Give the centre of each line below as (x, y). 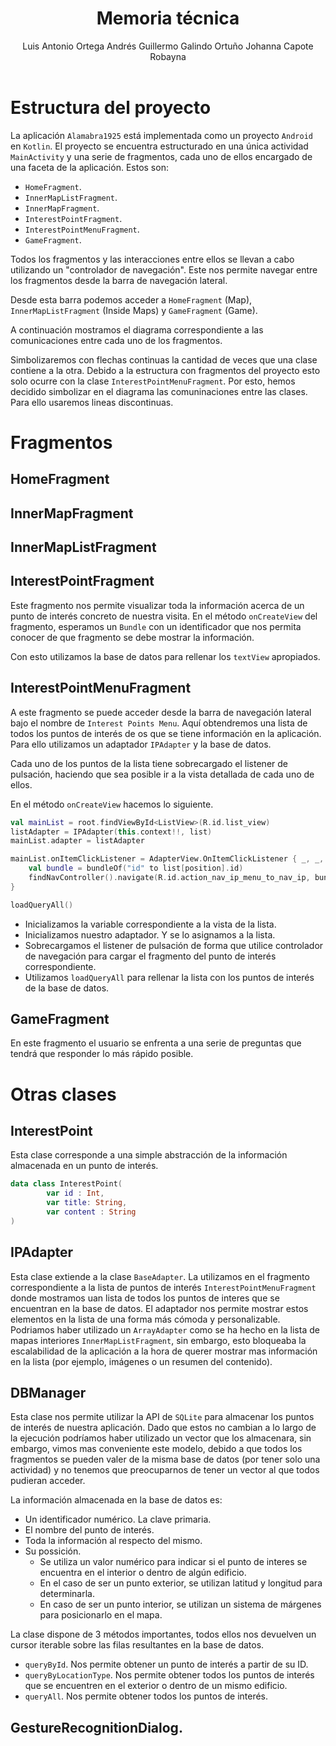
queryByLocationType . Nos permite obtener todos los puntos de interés (169, 1675)
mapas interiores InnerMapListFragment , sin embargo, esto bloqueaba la (158, 1340)
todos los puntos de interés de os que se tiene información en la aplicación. (166, 733)
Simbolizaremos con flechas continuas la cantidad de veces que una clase (164, 359)
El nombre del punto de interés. (89, 1530)
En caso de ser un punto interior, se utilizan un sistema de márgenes (180, 1604)
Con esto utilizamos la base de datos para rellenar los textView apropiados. (165, 656)
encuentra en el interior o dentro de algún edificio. (143, 1573)
